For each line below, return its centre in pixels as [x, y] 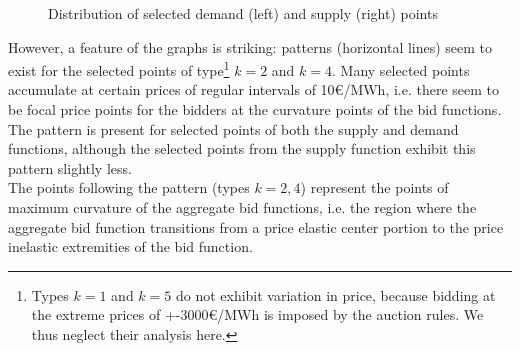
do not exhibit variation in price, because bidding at [335, 294]
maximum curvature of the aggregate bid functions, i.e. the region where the [242, 207]
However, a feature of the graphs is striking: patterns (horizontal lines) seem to [250, 46]
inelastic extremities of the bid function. [130, 246]
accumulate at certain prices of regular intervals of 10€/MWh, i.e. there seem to [254, 89]
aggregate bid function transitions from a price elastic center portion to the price [256, 226]
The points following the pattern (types [129, 187]
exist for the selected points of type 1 [119, 68]
